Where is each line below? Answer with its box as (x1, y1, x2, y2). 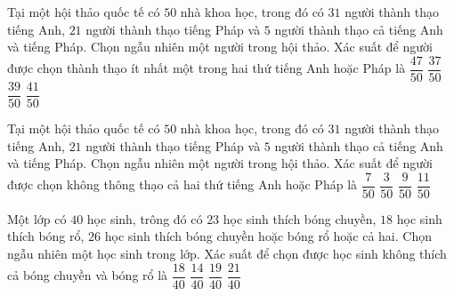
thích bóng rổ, (7, 227, 85, 245)
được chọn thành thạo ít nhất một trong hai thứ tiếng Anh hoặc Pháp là (7, 59, 406, 77)
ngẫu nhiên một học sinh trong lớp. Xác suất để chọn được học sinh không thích (7, 244, 447, 262)
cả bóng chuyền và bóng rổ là (7, 266, 168, 284)
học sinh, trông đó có (86, 209, 203, 228)
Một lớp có (7, 209, 67, 228)
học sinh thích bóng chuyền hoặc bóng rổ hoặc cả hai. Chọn (104, 227, 432, 245)
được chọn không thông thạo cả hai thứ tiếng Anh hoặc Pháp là (7, 175, 358, 194)
